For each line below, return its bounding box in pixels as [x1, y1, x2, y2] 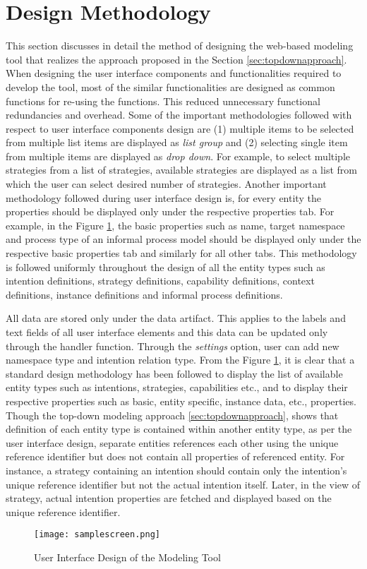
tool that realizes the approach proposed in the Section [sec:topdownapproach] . [6, 52, 347, 66]
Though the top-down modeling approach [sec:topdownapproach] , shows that [6, 407, 339, 422]
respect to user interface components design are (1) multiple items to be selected [6, 121, 354, 136]
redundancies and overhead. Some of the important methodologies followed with [6, 107, 352, 122]
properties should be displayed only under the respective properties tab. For [6, 204, 335, 219]
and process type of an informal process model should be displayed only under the [6, 232, 361, 246]
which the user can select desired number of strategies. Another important [6, 176, 327, 191]
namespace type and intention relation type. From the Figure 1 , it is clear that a [6, 352, 355, 367]
